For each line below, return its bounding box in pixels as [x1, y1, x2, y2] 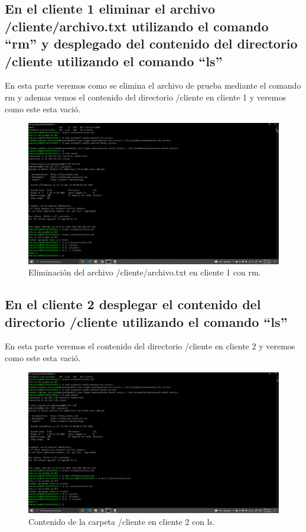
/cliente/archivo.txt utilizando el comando [5, 17, 269, 35]
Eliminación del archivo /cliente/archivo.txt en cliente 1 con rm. [28, 266, 261, 278]
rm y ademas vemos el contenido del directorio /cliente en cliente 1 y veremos [5, 90, 286, 103]
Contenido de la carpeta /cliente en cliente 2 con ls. [28, 515, 215, 527]
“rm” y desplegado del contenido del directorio [5, 34, 298, 53]
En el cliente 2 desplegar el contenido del [5, 295, 261, 313]
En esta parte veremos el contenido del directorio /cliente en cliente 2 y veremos [5, 340, 295, 352]
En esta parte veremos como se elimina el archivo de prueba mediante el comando [5, 79, 301, 92]
